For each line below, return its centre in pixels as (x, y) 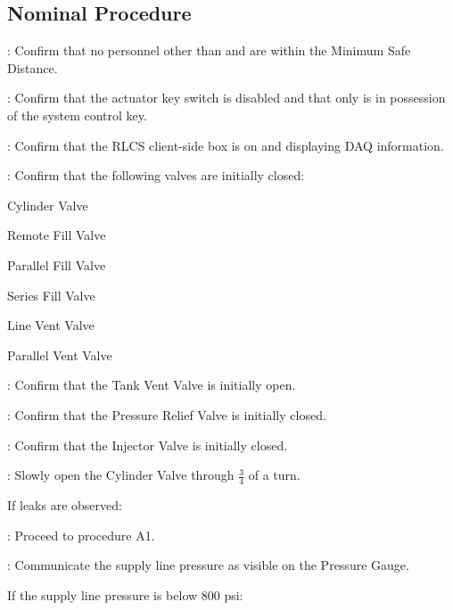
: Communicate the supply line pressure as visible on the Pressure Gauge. (208, 565)
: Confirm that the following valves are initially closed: (156, 175)
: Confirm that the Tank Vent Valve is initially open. (152, 385)
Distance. (33, 67)
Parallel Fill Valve (57, 264)
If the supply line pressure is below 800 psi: (125, 594)
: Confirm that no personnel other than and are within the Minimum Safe (209, 50)
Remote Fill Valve (57, 235)
